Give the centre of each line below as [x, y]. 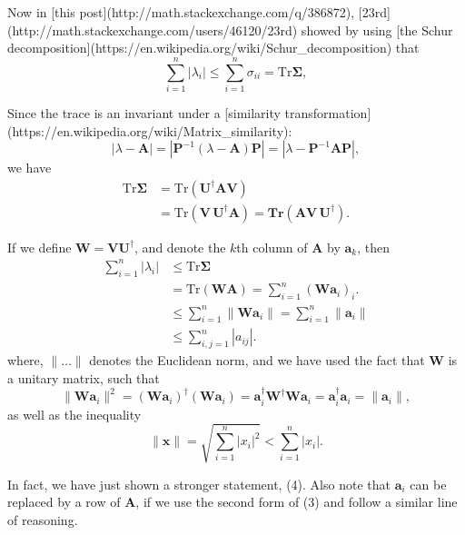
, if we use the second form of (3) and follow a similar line [297, 502]
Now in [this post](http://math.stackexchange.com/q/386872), [181, 12]
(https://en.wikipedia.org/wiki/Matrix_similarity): [150, 130]
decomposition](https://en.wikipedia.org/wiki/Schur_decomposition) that [213, 48]
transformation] [328, 112]
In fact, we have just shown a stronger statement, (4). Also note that [199, 484]
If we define [40, 247]
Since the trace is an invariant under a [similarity [144, 112]
